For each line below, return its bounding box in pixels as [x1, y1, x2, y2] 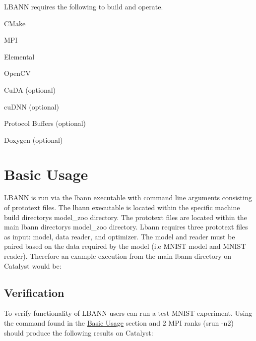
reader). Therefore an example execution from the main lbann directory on [4, 251, 232, 261]
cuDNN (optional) [4, 101, 60, 112]
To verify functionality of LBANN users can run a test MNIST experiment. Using [4, 308, 253, 318]
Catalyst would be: [4, 260, 62, 271]
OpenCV [4, 68, 31, 78]
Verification [4, 284, 64, 300]
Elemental [4, 51, 35, 61]
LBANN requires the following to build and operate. [4, 1, 163, 11]
